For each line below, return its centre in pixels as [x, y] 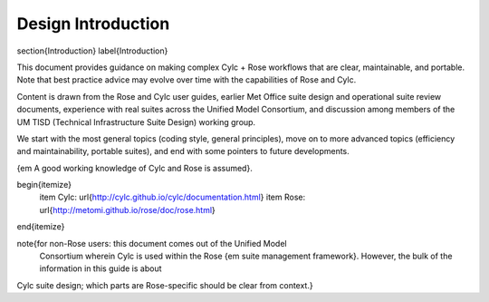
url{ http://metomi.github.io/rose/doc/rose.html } [128, 209]
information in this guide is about [101, 268]
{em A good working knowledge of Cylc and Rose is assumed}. [134, 168]
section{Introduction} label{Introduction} [92, 51]
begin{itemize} [44, 185]
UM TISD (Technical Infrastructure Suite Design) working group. [136, 122]
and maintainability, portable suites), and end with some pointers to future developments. [183, 151]
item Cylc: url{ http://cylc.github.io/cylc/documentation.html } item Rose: [173, 197]
